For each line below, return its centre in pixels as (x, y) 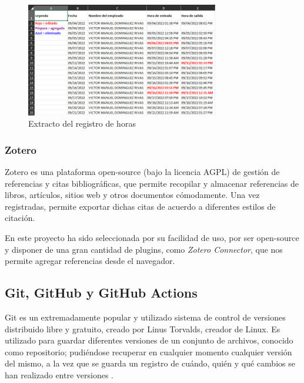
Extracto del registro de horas (82, 123)
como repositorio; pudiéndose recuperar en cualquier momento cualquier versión (148, 351)
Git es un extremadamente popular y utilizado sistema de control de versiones (145, 317)
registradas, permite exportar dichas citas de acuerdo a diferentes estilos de (140, 206)
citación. (20, 218)
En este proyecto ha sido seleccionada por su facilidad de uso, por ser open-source (152, 237)
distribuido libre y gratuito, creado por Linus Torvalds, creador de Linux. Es (143, 328)
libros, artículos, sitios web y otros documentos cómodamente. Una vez (132, 195)
